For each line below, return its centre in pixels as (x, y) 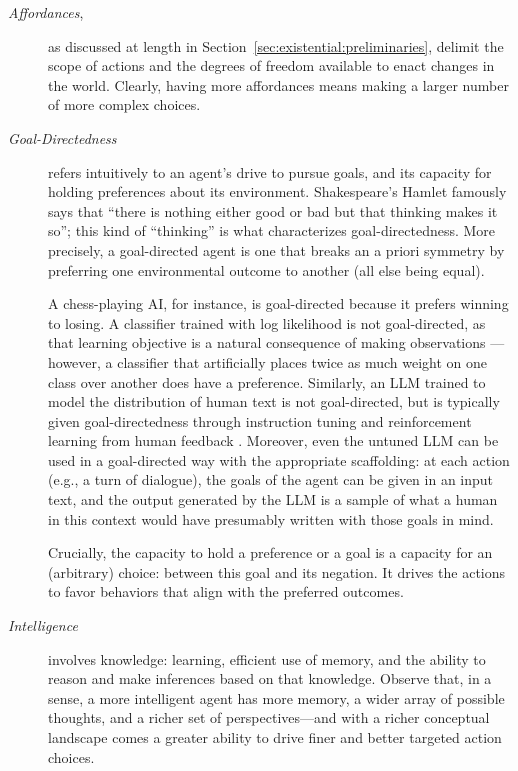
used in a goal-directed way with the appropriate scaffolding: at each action (279, 459)
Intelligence (43, 625)
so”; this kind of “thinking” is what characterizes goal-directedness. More (272, 230)
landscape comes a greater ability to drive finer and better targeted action (275, 737)
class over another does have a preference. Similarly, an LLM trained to (267, 381)
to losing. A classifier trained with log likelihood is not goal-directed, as (267, 322)
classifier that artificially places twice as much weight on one (302, 361)
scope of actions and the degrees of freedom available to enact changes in (271, 65)
